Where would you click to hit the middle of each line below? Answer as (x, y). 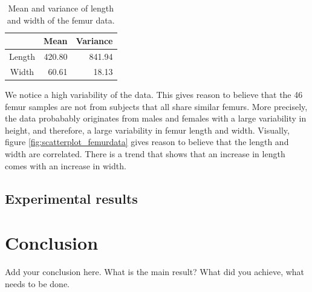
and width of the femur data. (61, 20)
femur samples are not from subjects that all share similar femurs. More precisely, (156, 106)
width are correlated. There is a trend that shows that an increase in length (145, 153)
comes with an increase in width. (66, 165)
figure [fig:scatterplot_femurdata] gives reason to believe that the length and (147, 142)
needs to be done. (37, 283)
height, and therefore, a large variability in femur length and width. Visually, (147, 130)
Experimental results (71, 198)
